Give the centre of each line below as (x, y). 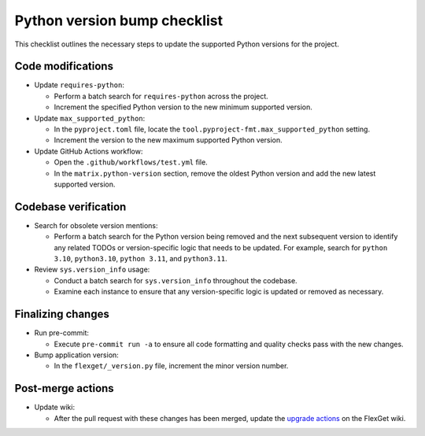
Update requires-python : (79, 85)
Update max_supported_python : (90, 118)
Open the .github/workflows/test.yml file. (131, 162)
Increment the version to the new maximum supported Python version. (168, 140)
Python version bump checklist (119, 20)
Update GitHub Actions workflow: (89, 151)
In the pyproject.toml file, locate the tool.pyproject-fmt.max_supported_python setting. (212, 129)
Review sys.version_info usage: (92, 270)
